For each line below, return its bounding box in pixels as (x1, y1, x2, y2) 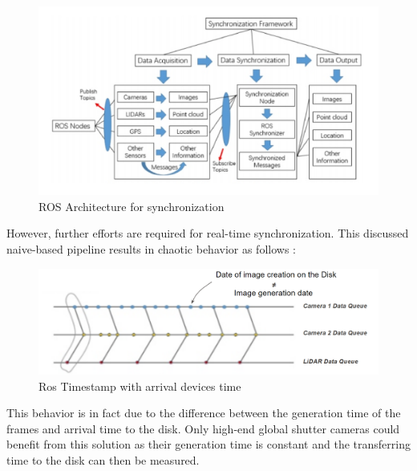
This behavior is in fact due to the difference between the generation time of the (6, 404, 401, 421)
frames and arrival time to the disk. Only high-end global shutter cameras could (6, 420, 400, 436)
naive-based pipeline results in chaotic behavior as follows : (6, 240, 296, 257)
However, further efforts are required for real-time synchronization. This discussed (6, 225, 409, 242)
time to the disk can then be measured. (6, 452, 200, 469)
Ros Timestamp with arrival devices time (38, 377, 241, 394)
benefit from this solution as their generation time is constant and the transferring (6, 436, 411, 453)
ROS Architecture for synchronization (38, 197, 225, 214)
